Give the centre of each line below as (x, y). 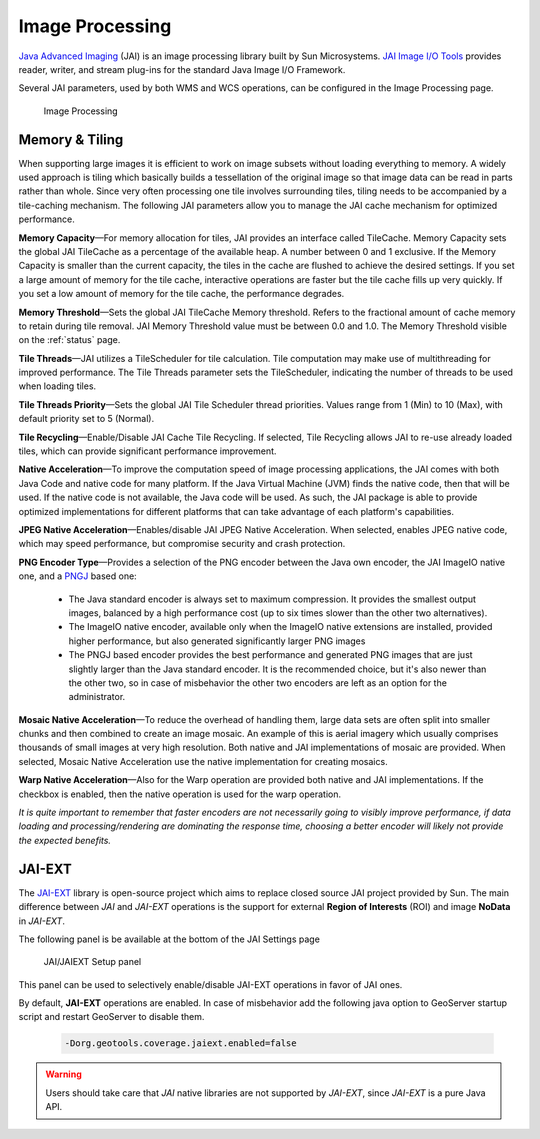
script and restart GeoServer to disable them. (111, 1017)
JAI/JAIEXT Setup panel (92, 962)
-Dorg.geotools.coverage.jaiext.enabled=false (180, 1043)
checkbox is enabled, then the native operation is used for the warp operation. (180, 794)
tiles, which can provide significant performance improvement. (147, 451)
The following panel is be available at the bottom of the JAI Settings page (169, 939)
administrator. (97, 697)
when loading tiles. (57, 386)
